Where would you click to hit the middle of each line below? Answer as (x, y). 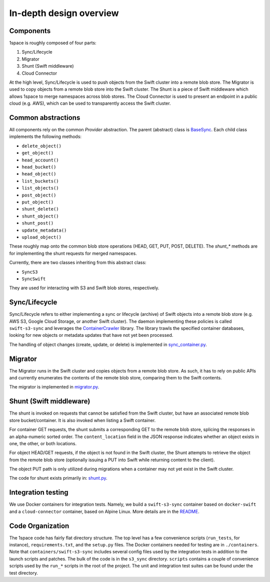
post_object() (39, 195)
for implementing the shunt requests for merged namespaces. (73, 253)
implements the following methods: (45, 137)
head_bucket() (39, 167)
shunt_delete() (40, 209)
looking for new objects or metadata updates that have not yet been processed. (91, 335)
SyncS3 (30, 272)
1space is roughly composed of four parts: (53, 43)
